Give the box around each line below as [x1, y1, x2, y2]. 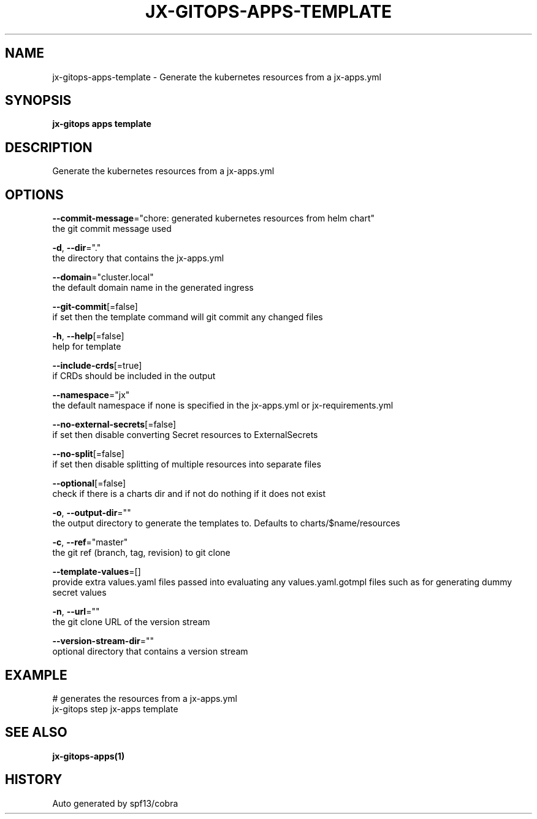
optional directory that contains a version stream [52, 646, 248, 657]
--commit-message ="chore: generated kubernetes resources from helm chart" [52, 213, 375, 224]
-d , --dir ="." [52, 242, 101, 253]
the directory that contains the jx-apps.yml [52, 253, 224, 264]
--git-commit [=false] [52, 301, 138, 312]
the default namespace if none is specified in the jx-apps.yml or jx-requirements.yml [52, 400, 394, 411]
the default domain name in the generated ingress [52, 282, 254, 293]
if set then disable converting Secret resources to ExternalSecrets [52, 429, 318, 440]
